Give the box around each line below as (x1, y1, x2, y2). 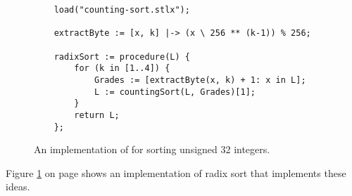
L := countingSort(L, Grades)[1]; (94, 86, 256, 97)
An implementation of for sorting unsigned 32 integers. (34, 142, 270, 157)
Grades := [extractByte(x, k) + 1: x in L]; (94, 74, 306, 85)
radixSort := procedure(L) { (54, 51, 190, 62)
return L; (74, 110, 120, 120)
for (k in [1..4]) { (74, 63, 170, 74)
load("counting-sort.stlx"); (54, 5, 190, 15)
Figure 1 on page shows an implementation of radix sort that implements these (6, 165, 346, 180)
